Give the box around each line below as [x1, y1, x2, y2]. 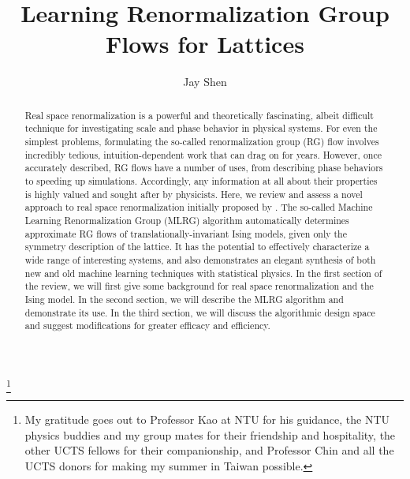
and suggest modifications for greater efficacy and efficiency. [24, 319, 270, 332]
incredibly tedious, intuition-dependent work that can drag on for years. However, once [24, 148, 382, 161]
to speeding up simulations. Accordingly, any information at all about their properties [24, 174, 378, 187]
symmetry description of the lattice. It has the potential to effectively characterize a [24, 240, 370, 253]
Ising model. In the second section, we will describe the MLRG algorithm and [24, 292, 344, 305]
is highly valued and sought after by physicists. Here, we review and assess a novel [24, 187, 363, 200]
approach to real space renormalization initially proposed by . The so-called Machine [24, 200, 373, 214]
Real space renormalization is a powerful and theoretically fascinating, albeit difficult [24, 108, 374, 122]
